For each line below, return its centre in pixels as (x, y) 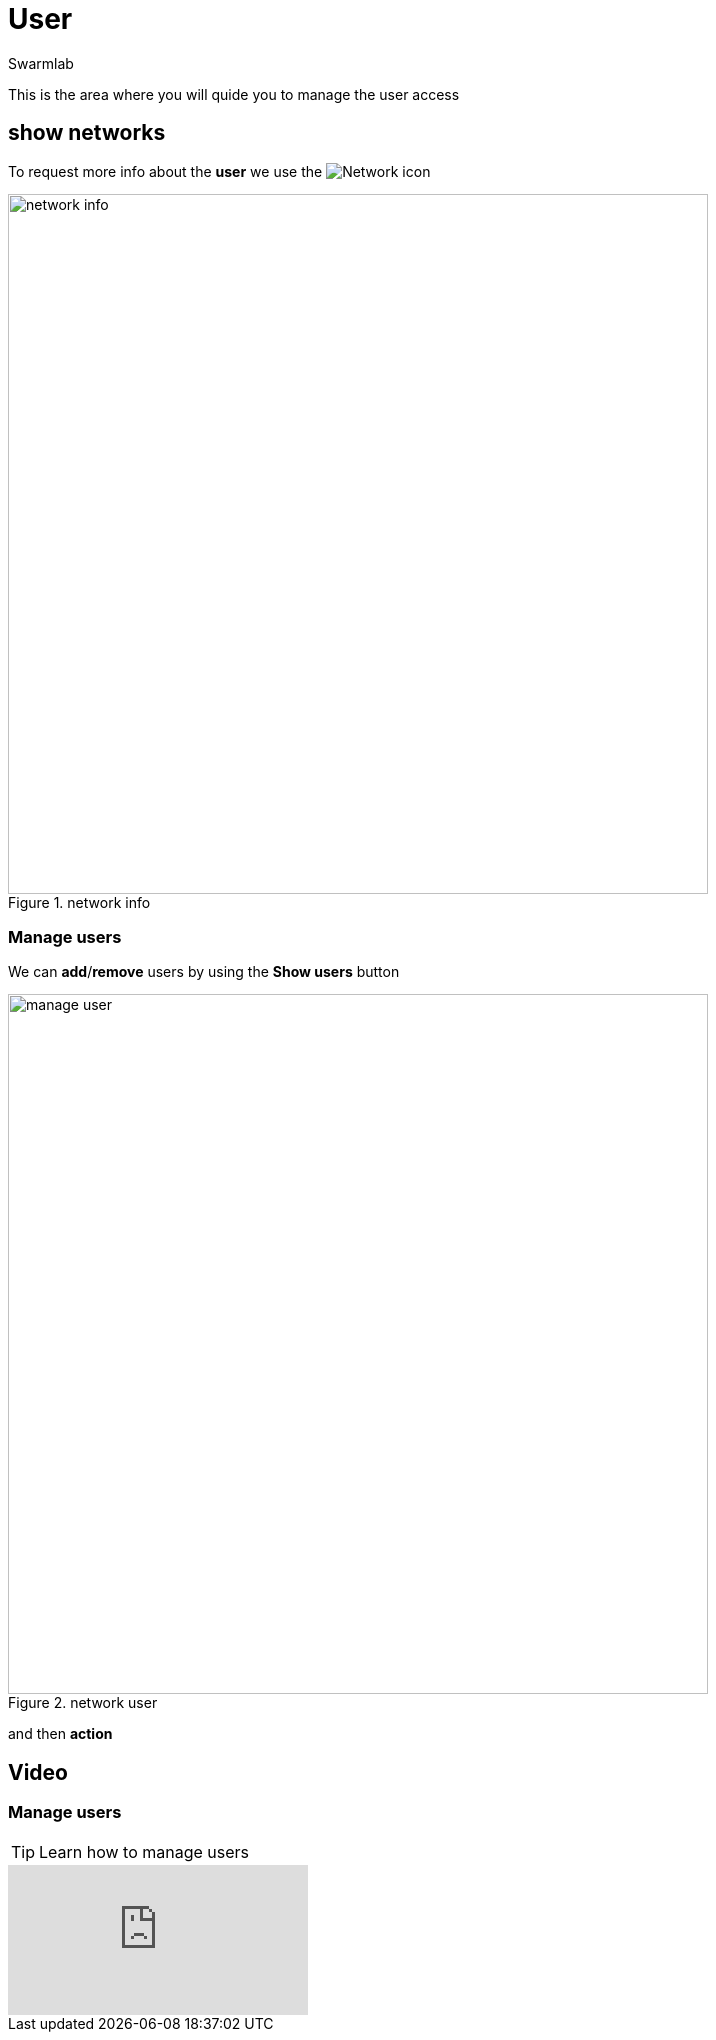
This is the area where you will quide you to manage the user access (234, 94)
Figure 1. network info (79, 902)
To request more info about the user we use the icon (219, 171)
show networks (87, 133)
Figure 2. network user (83, 1703)
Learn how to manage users (144, 1851)
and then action (60, 1734)
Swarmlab (41, 63)
